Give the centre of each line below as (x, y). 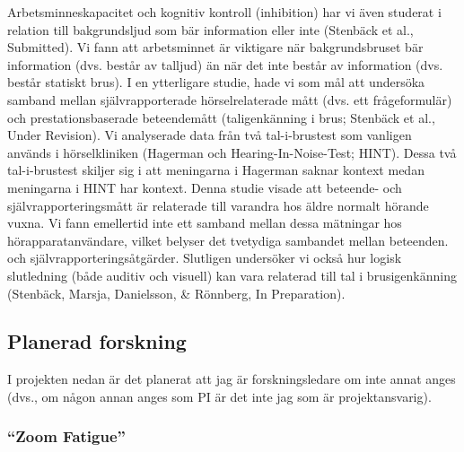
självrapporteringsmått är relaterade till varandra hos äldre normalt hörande (218, 205)
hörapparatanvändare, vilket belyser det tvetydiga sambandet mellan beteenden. (228, 240)
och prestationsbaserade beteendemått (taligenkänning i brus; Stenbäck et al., (221, 117)
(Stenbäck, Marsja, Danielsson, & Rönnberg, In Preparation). (176, 293)
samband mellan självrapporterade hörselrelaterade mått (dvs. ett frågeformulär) (230, 99)
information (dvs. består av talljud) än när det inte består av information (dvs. (225, 64)
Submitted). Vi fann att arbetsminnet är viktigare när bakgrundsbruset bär (215, 47)
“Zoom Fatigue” (66, 436)
